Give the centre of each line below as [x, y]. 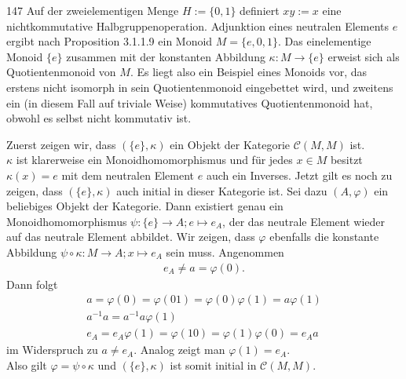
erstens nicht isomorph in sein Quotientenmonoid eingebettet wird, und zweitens [200, 87]
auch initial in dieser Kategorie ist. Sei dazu [222, 190]
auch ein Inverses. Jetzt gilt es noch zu [299, 175]
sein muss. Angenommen [225, 251]
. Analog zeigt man [179, 350]
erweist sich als [364, 56]
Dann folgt [32, 284]
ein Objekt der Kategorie [230, 144]
